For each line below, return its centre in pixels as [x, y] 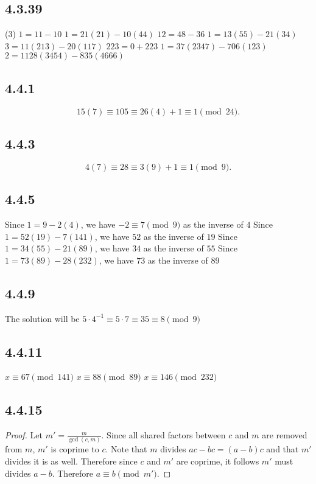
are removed [285, 435]
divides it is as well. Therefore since [71, 461]
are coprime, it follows [218, 461]
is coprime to [75, 449]
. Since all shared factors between [163, 435]
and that [283, 449]
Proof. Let [24, 435]
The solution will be [42, 318]
